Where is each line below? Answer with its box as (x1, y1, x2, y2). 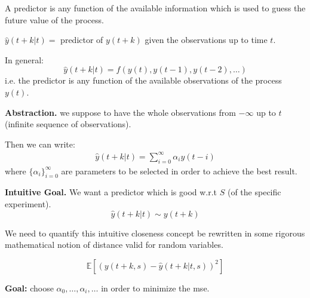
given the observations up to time (145, 33, 268, 46)
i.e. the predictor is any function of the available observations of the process (5, 74, 282, 87)
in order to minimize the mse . (101, 281, 210, 294)
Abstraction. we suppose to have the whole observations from (5, 106, 236, 118)
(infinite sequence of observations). (5, 118, 131, 130)
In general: (5, 53, 44, 66)
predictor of (60, 33, 103, 46)
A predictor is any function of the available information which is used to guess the (5, 2, 306, 14)
